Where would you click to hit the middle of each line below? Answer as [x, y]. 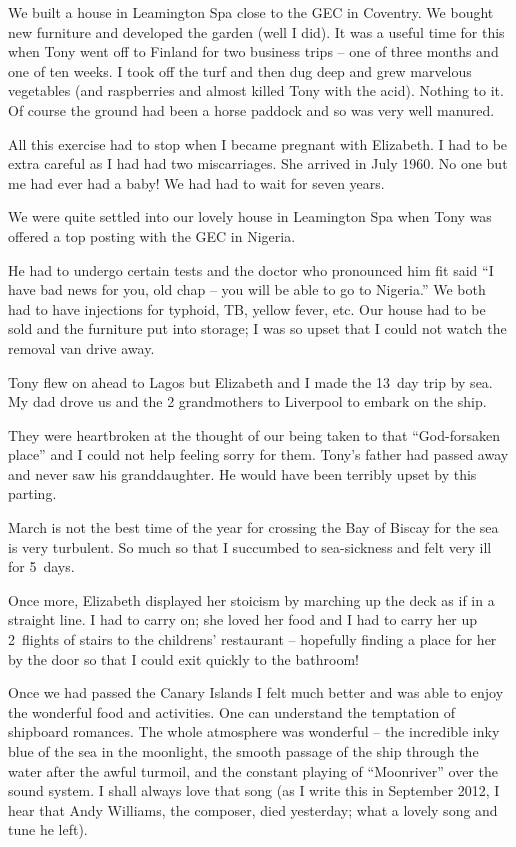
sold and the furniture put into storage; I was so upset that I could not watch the [257, 328]
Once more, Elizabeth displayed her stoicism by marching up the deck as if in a [251, 599]
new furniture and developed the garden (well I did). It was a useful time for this [256, 31]
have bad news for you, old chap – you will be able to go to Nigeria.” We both [247, 289]
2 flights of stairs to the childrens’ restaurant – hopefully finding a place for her [252, 639]
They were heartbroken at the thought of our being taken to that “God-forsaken [254, 434]
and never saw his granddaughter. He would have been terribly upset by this [242, 473]
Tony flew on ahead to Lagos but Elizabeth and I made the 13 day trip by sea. [250, 381]
